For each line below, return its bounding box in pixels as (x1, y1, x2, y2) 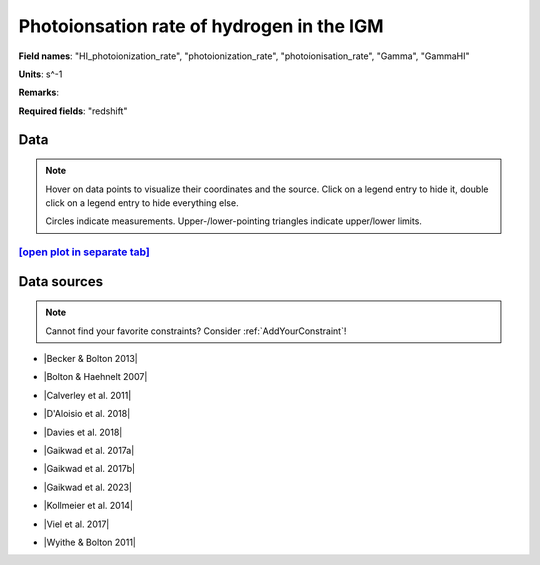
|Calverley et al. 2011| (43, 389, 132, 401)
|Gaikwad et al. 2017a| (43, 445, 135, 456)
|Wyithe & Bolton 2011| (43, 536, 137, 548)
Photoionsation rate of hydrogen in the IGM (18, 15, 384, 37)
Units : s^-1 (18, 68, 63, 80)
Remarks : (18, 86, 60, 99)
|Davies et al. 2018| (43, 426, 123, 438)
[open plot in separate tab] (18, 245, 150, 259)
